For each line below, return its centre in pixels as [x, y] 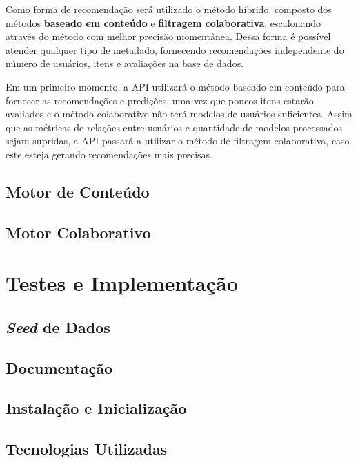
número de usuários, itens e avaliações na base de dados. [125, 63]
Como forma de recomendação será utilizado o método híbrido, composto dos [169, 9]
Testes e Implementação [122, 283]
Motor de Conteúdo [78, 191]
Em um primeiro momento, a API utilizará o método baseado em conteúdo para [175, 86]
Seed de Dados [58, 327]
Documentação [59, 367]
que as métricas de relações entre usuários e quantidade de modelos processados [174, 127]
